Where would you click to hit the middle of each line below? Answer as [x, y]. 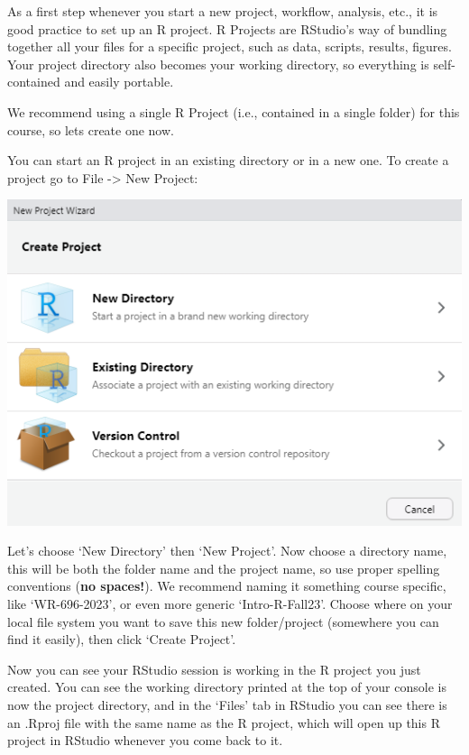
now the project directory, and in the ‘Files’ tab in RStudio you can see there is [227, 705]
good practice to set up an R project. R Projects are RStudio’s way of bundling [227, 28]
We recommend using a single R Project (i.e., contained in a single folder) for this [234, 111]
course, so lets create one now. [91, 129]
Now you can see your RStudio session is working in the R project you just [214, 669]
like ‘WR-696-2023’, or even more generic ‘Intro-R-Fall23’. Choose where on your [230, 604]
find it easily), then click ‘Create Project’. [122, 639]
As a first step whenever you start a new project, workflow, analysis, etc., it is [223, 11]
